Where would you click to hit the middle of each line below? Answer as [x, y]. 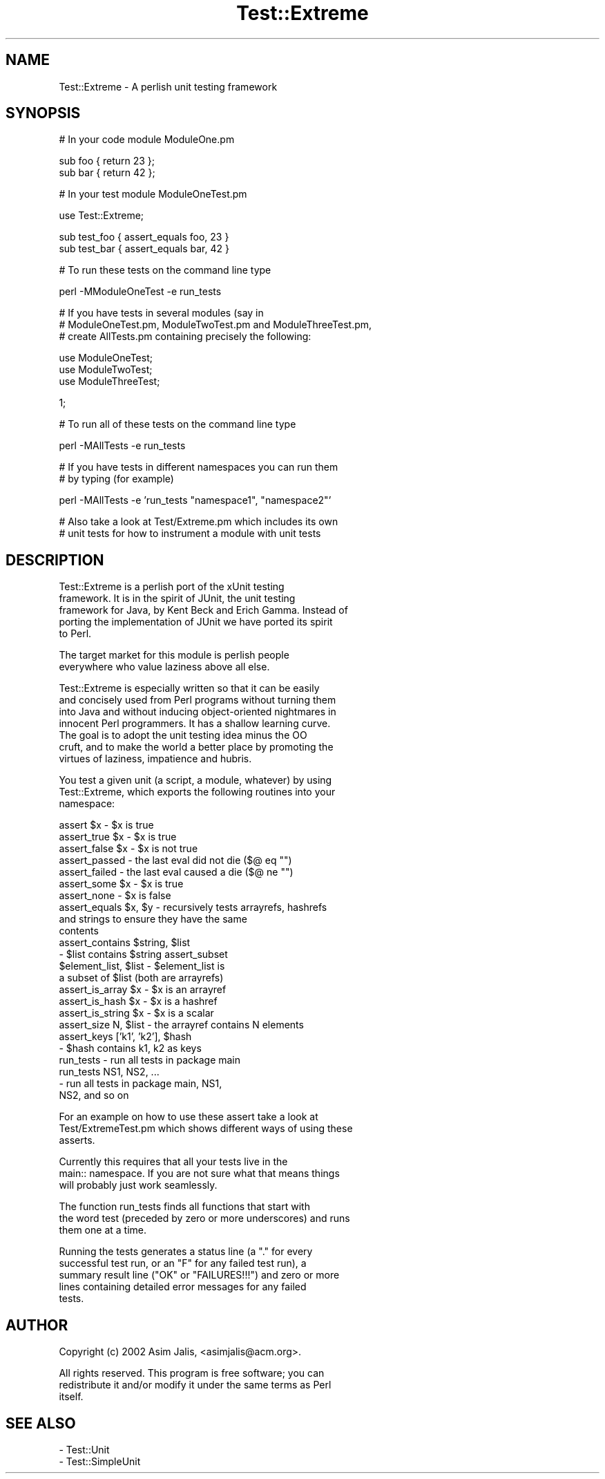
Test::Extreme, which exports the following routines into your [197, 792]
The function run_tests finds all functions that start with [184, 1207]
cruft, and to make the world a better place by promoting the [196, 747]
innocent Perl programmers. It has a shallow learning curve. [195, 724]
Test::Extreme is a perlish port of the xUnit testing [172, 587]
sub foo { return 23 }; [107, 161]
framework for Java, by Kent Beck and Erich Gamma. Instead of [203, 610]
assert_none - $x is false [115, 896]
